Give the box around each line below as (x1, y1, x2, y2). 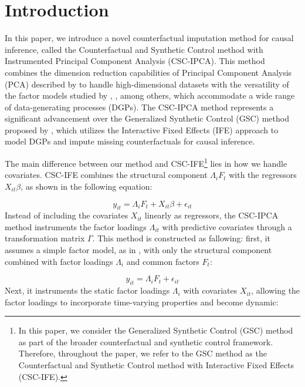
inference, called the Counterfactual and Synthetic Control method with (5, 43, 263, 55)
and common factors (126, 255, 199, 267)
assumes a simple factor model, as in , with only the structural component (5, 244, 272, 256)
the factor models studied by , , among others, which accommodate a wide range (5, 89, 295, 102)
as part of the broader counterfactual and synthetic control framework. (18, 335, 273, 348)
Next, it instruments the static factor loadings (5, 284, 170, 297)
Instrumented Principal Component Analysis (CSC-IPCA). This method (5, 55, 265, 67)
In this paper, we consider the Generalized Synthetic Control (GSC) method (18, 324, 293, 336)
